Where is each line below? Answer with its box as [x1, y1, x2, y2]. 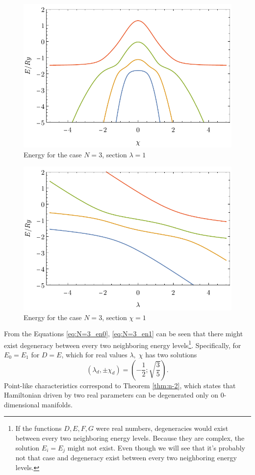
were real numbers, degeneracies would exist [96, 423, 229, 433]
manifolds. [42, 399, 73, 409]
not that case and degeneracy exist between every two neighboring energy [15, 452, 237, 463]
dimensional [4, 399, 40, 409]
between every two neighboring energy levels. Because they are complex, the [15, 433, 245, 443]
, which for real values [61, 350, 127, 360]
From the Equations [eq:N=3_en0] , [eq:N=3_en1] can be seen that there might [4, 328, 243, 339]
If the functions [15, 423, 62, 433]
